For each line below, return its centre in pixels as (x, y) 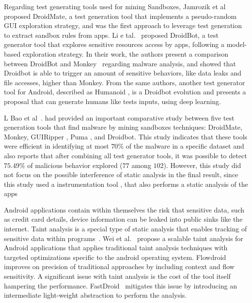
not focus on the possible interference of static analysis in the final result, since (121, 174)
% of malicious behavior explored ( (71, 165)
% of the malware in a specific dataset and (181, 146)
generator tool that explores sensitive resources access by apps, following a (114, 44)
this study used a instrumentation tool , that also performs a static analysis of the (126, 184)
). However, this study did (202, 165)
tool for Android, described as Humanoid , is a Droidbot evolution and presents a (125, 92)
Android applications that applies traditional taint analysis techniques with (116, 248)
